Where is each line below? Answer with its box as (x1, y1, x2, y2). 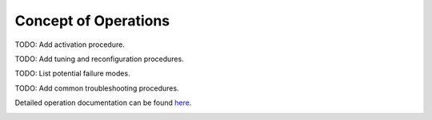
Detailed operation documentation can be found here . (14, 98, 192, 107)
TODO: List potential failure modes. (14, 68, 131, 79)
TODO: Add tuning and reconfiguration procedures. (14, 54, 184, 64)
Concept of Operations (14, 12, 170, 29)
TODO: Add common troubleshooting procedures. (14, 83, 179, 93)
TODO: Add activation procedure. (14, 40, 126, 49)
